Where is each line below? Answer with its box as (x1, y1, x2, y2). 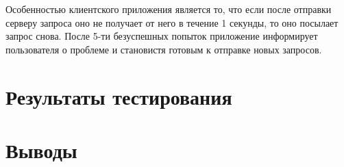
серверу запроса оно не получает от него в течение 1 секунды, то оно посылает (5, 15, 339, 29)
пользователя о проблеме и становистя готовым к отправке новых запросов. (5, 42, 322, 56)
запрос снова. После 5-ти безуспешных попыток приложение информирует (5, 29, 318, 43)
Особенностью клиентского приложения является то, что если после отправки (5, 2, 332, 16)
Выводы (5, 136, 77, 164)
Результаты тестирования (5, 82, 232, 110)
